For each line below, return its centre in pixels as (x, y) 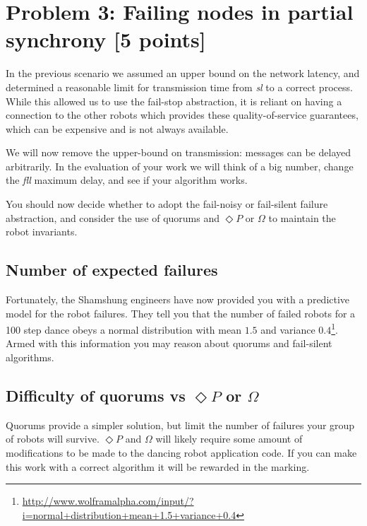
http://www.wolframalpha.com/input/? (108, 501)
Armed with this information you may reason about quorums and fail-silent (169, 343)
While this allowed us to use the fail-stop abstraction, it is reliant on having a (174, 101)
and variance (288, 329)
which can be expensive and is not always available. (117, 128)
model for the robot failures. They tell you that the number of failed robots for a (181, 313)
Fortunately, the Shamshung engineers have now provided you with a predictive (178, 299)
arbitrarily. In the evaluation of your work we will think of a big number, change (180, 166)
